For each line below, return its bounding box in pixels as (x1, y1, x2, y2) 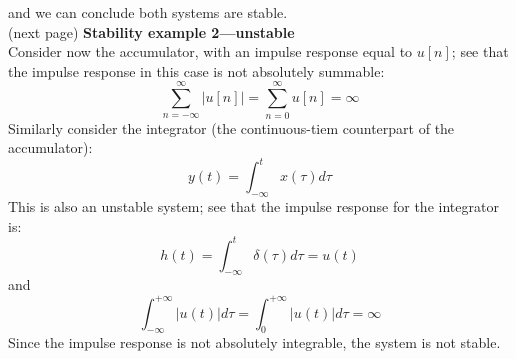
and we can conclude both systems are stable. (8, 2, 288, 22)
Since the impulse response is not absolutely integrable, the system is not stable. (8, 332, 501, 353)
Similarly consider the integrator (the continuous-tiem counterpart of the (8, 117, 455, 138)
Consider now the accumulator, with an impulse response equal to (8, 41, 413, 62)
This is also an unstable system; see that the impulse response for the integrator (8, 195, 499, 216)
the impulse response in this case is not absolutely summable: (8, 60, 385, 81)
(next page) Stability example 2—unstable (8, 21, 295, 42)
